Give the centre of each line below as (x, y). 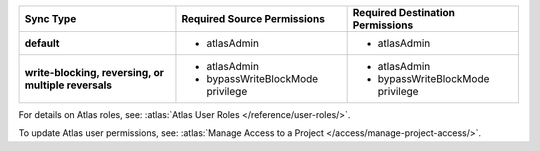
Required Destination (403, 12)
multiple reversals (68, 85)
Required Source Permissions (253, 18)
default (42, 43)
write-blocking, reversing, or (94, 72)
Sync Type (50, 18)
